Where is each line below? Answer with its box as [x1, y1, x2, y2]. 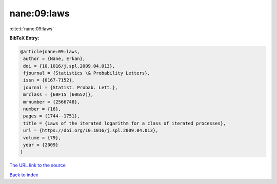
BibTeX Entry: [9, 35, 39, 41]
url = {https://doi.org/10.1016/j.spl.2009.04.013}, [23, 128, 159, 133]
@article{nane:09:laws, [20, 49, 81, 54]
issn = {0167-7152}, [23, 77, 75, 83]
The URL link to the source [9, 162, 66, 169]
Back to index [9, 172, 38, 178]
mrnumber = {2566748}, [23, 99, 81, 105]
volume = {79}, [23, 135, 62, 140]
